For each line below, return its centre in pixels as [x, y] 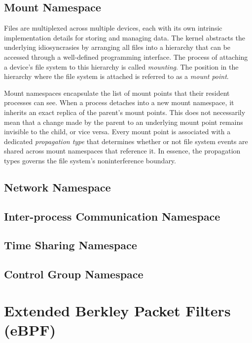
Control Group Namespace [74, 274]
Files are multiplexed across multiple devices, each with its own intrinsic [113, 28]
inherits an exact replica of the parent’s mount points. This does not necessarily [125, 112]
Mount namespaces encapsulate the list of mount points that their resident [117, 93]
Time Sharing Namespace [71, 245]
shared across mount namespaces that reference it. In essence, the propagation [122, 151]
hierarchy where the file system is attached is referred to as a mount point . [116, 76]
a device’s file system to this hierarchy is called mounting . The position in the [121, 66]
